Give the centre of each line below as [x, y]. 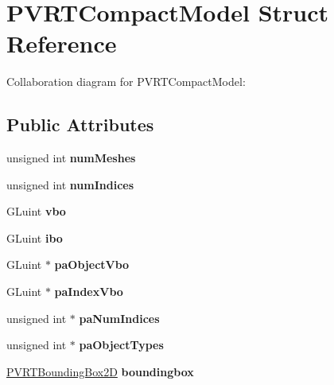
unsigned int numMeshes [71, 158]
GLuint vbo [36, 211]
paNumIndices [119, 318]
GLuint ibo [35, 237]
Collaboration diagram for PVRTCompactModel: [126, 82]
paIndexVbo [89, 292]
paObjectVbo [92, 264]
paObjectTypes [121, 345]
